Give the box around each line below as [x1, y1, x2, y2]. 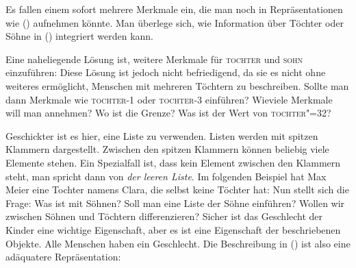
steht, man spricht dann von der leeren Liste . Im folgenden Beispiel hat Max [5, 169, 327, 183]
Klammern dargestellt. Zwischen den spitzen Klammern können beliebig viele [5, 142, 329, 156]
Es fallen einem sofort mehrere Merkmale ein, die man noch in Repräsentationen [5, 2, 343, 16]
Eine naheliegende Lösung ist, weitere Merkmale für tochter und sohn [5, 51, 303, 66]
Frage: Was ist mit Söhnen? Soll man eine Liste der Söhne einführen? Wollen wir [5, 195, 345, 210]
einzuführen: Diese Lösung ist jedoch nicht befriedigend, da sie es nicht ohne [5, 65, 326, 80]
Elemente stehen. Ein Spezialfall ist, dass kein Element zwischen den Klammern [5, 155, 341, 169]
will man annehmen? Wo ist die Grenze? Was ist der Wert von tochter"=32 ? [5, 106, 331, 120]
